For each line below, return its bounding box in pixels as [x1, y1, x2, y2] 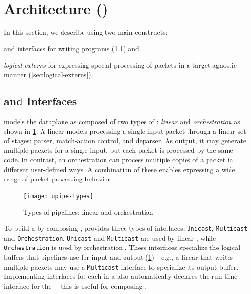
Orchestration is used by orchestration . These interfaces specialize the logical [4, 242, 241, 252]
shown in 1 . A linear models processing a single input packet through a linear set [4, 126, 246, 136]
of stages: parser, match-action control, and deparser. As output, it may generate [4, 135, 247, 145]
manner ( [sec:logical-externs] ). [4, 69, 93, 79]
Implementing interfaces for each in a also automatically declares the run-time [4, 271, 238, 281]
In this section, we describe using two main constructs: [4, 27, 167, 37]
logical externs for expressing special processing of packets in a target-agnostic [4, 60, 237, 70]
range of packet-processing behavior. [4, 174, 112, 184]
